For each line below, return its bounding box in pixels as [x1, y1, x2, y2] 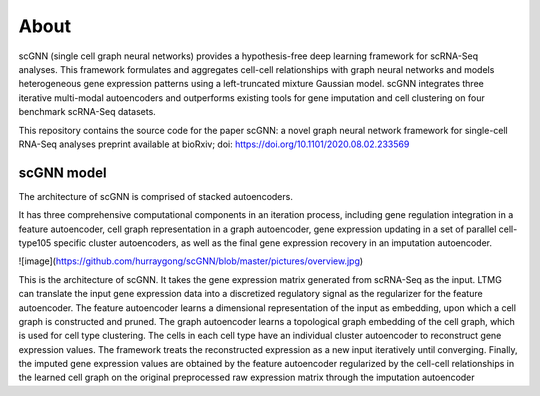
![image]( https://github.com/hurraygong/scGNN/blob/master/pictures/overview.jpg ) [18, 255, 364, 267]
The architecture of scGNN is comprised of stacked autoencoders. [18, 190, 294, 202]
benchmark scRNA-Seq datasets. [18, 106, 157, 118]
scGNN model [18, 164, 107, 181]
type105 [18, 236, 52, 249]
